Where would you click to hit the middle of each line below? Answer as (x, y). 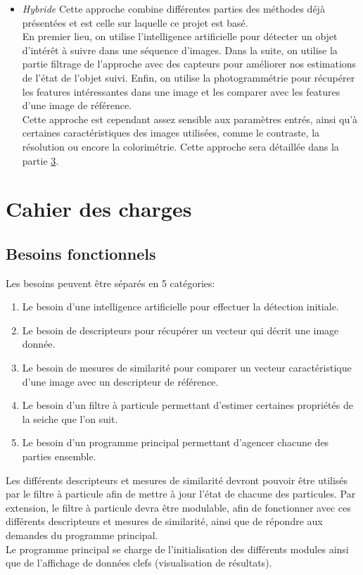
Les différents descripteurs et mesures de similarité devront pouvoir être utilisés (177, 480)
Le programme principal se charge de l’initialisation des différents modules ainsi (177, 549)
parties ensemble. (59, 456)
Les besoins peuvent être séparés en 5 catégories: (110, 283)
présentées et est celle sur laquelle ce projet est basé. (135, 22)
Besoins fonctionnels (81, 253)
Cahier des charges (99, 209)
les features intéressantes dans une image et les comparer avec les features (181, 91)
